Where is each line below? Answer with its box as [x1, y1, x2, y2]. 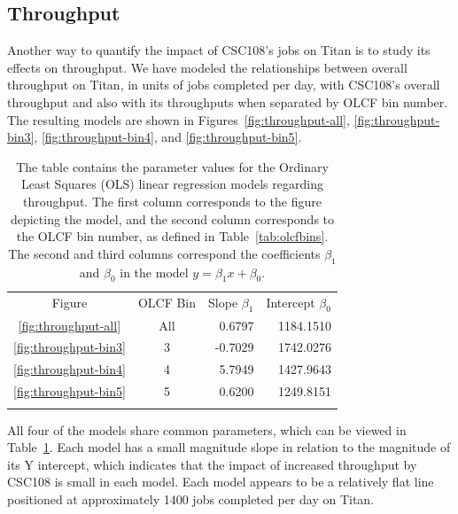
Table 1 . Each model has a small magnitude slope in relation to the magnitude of [7, 438, 451, 456]
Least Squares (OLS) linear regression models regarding [21, 175, 323, 193]
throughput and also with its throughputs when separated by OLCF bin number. [7, 92, 448, 111]
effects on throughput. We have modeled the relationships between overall [7, 58, 408, 76]
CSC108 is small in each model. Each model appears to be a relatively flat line [7, 472, 434, 491]
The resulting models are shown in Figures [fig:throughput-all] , [7, 110, 350, 128]
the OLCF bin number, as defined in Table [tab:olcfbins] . [16, 227, 329, 245]
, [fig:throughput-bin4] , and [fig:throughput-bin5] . [34, 128, 302, 146]
